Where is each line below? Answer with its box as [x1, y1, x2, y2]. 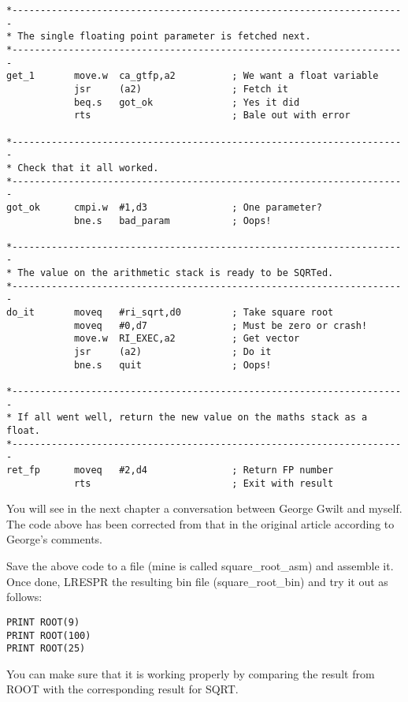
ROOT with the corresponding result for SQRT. [6, 681, 239, 697]
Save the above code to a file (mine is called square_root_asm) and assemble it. [6, 558, 394, 574]
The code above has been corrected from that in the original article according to [6, 515, 395, 532]
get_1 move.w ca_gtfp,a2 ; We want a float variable [6, 70, 379, 82]
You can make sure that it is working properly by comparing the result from [6, 665, 375, 681]
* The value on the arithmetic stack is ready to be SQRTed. [6, 267, 334, 279]
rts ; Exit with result [73, 477, 334, 489]
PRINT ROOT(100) [6, 629, 91, 641]
